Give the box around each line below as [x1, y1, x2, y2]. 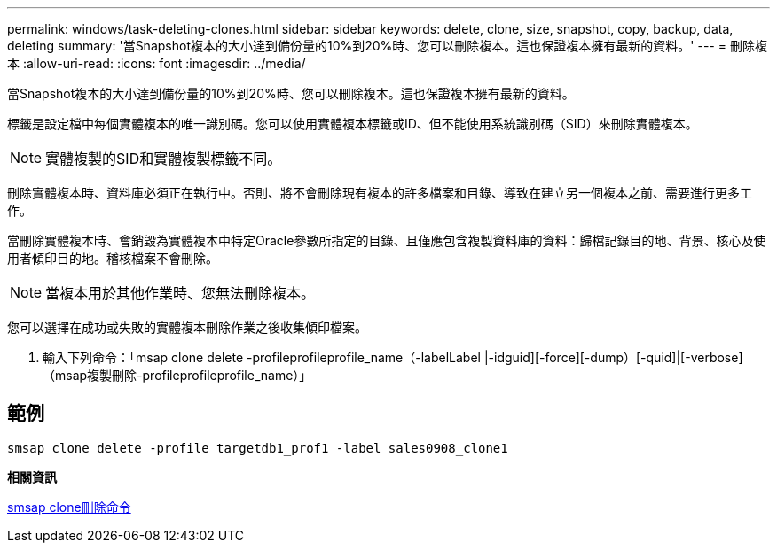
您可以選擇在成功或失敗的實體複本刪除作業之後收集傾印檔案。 [7, 320, 367, 335]
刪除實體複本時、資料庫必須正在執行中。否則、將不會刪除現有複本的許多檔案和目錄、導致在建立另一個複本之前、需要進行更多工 [7, 185, 752, 200]
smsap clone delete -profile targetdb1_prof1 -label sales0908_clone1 [7, 440, 508, 455]
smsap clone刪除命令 [7, 499, 131, 515]
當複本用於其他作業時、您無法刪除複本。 [45, 284, 316, 302]
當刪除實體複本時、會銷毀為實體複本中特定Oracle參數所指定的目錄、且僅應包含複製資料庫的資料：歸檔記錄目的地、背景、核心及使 [7, 233, 766, 248]
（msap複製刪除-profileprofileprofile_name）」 [43, 368, 312, 383]
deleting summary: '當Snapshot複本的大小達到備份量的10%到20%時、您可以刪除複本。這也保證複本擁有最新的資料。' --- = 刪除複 [7, 38, 767, 53]
